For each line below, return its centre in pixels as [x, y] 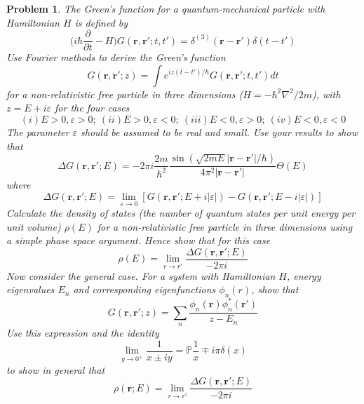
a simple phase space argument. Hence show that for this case [139, 240]
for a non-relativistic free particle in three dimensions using [225, 226]
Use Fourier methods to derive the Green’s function [116, 57]
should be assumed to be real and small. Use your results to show [219, 132]
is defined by [101, 22]
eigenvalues [31, 289]
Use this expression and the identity [83, 333]
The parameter [38, 132]
